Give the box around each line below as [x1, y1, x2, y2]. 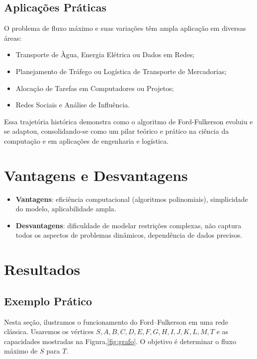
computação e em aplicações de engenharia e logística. [4, 135, 169, 146]
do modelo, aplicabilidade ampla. [15, 203, 116, 214]
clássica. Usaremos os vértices [4, 326, 94, 337]
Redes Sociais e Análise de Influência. [15, 99, 130, 110]
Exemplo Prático [4, 293, 92, 308]
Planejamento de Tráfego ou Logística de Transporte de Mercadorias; [15, 66, 227, 76]
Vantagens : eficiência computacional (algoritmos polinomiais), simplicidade [15, 193, 248, 204]
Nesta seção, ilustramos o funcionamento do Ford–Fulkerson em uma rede [4, 316, 228, 327]
